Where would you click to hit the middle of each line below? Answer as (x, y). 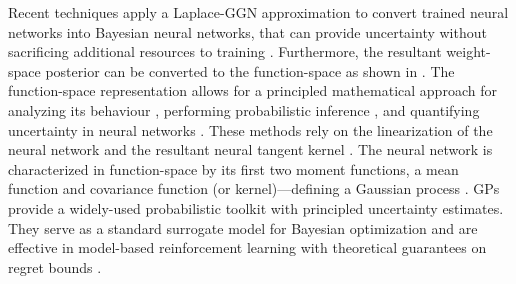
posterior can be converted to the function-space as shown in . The (250, 70)
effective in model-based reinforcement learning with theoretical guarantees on (247, 247)
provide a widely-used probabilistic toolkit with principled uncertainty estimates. (256, 207)
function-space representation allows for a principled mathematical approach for (252, 90)
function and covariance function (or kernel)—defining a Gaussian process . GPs (254, 188)
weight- (468, 51)
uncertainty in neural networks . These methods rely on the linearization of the (250, 129)
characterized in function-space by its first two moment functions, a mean (233, 168)
